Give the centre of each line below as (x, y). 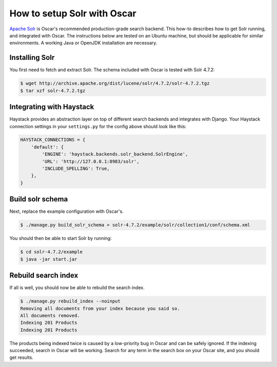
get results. (21, 358)
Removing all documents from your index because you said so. (100, 308)
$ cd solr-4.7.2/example (52, 252)
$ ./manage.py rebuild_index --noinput (70, 301)
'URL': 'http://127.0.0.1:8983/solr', (91, 161)
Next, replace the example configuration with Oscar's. (67, 211)
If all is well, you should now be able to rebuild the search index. (77, 288)
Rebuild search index (44, 276)
